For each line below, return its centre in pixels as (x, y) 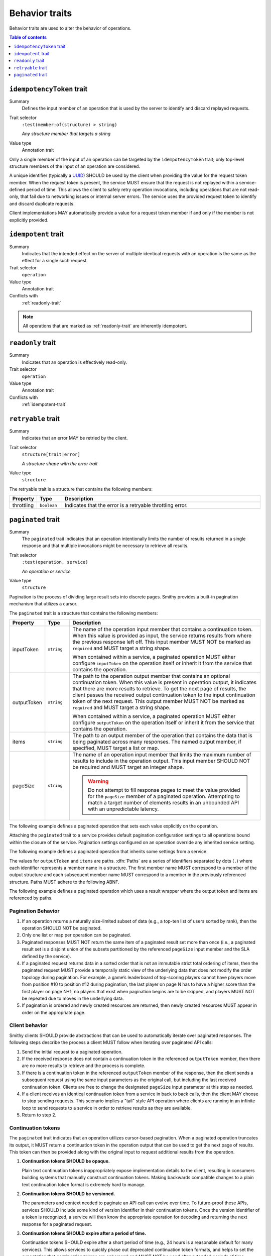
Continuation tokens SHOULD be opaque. (66, 1161)
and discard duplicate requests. (42, 203)
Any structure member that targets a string (66, 134)
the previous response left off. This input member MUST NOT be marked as (162, 642)
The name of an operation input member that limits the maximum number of (162, 755)
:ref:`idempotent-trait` (44, 404)
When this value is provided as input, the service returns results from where (162, 636)
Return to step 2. (39, 1115)
